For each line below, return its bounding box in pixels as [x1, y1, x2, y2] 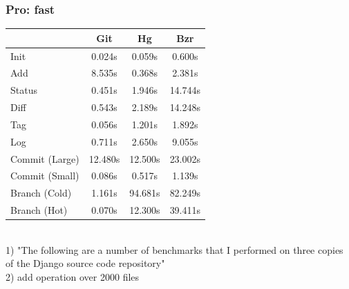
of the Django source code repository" [6, 256, 165, 270]
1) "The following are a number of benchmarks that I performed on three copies [6, 242, 343, 257]
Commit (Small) [10, 168, 79, 183]
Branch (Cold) [10, 186, 72, 200]
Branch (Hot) [10, 203, 68, 217]
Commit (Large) [10, 151, 79, 166]
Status [10, 83, 37, 97]
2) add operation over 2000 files [6, 270, 140, 284]
